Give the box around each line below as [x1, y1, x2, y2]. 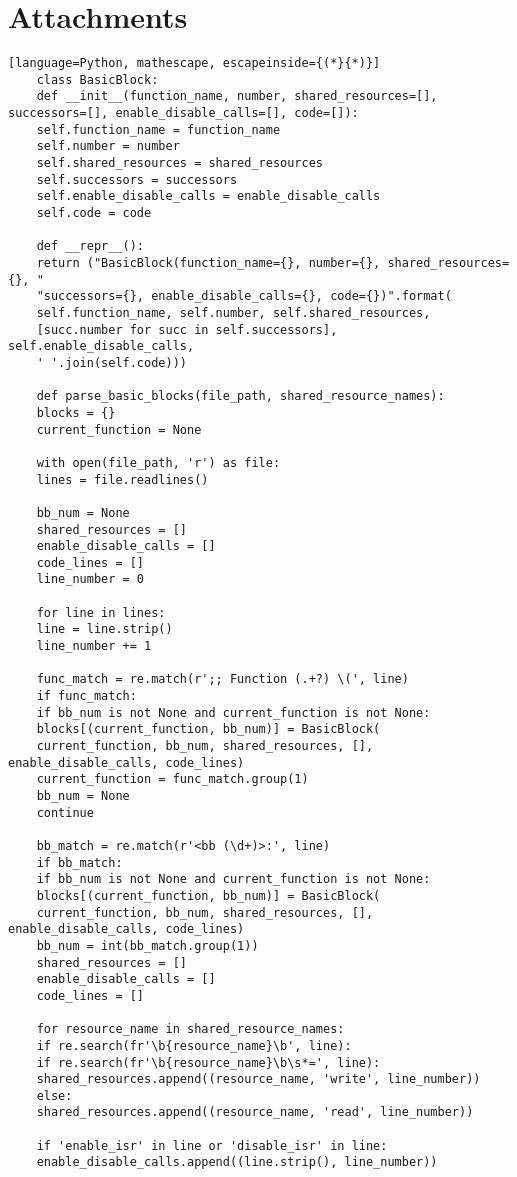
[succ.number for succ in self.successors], [36, 322, 338, 337]
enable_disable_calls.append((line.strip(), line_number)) [36, 1155, 438, 1170]
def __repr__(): [36, 239, 145, 254]
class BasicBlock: [36, 72, 159, 87]
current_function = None [36, 422, 202, 437]
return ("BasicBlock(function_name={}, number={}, [36, 256, 381, 270]
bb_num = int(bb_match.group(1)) [36, 938, 259, 953]
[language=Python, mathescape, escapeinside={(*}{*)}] [8, 56, 381, 71]
